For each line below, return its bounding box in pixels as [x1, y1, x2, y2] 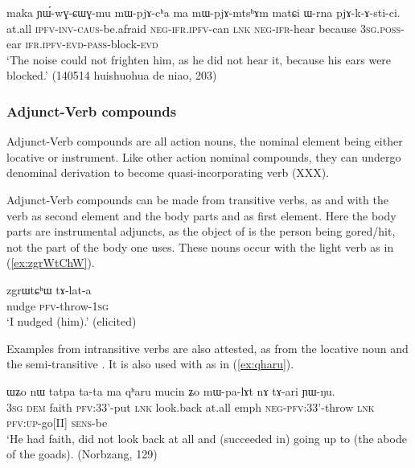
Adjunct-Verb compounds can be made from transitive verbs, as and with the [6, 191, 388, 207]
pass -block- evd [87, 35, 158, 52]
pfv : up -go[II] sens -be [6, 414, 108, 431]
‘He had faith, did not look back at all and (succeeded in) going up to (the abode [6, 429, 407, 446]
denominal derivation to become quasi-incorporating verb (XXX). [6, 164, 330, 181]
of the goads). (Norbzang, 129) [6, 445, 158, 462]
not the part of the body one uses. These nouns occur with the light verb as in [6, 238, 394, 255]
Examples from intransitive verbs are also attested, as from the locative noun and [6, 339, 409, 356]
